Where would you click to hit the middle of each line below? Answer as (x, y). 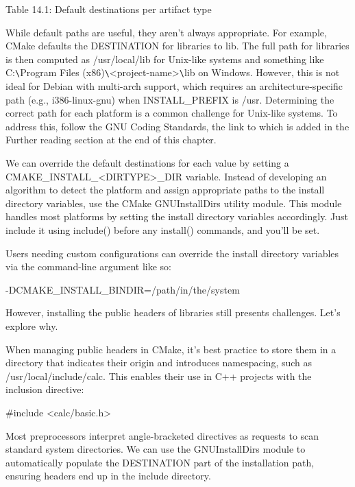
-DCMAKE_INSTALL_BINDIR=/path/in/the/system (123, 289)
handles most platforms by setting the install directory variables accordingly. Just (177, 216)
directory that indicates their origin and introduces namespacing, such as (159, 363)
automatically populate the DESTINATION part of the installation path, (160, 462)
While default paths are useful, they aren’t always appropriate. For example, (166, 32)
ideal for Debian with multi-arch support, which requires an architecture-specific (174, 86)
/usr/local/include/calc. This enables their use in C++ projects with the (159, 376)
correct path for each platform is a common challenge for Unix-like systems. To (172, 113)
